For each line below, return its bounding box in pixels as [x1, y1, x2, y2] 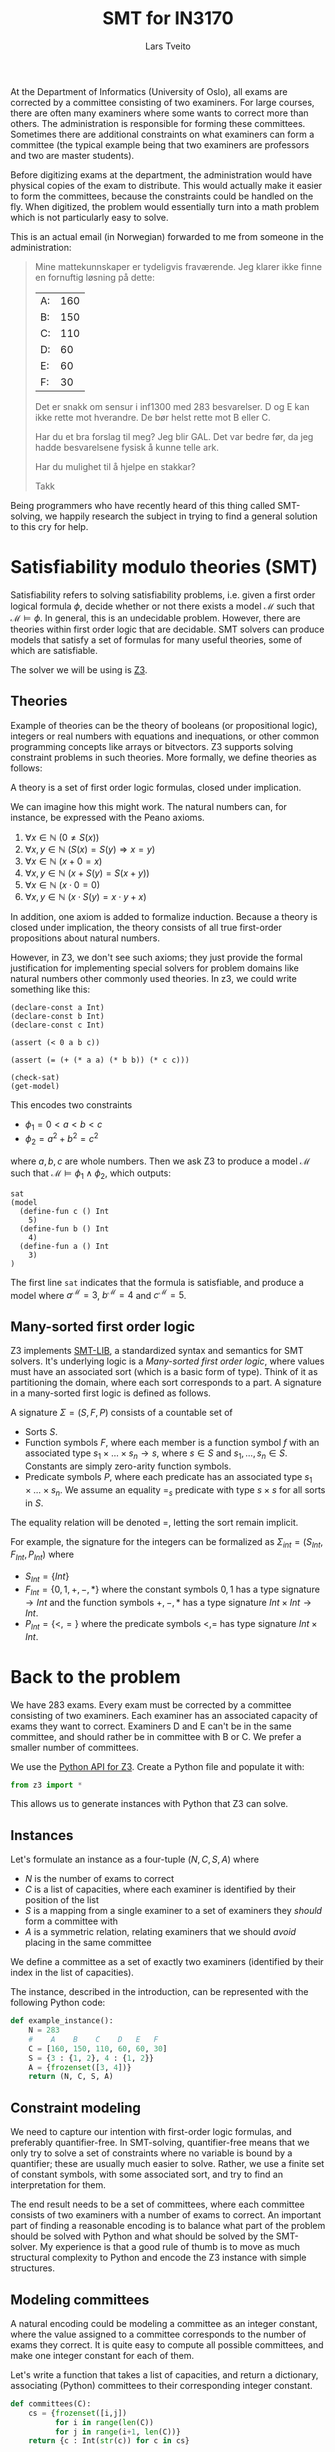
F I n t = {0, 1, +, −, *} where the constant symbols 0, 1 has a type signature [24, 1583, 320, 1597]
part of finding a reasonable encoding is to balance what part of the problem [10, 2220, 326, 2232]
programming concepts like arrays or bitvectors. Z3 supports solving [10, 740, 294, 752]
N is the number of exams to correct [24, 1873, 175, 1885]
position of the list [24, 1894, 100, 1906]
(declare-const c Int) [10, 1020, 105, 1030]
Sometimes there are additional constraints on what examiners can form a [10, 128, 315, 140]
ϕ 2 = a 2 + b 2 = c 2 [24, 1131, 99, 1147]
